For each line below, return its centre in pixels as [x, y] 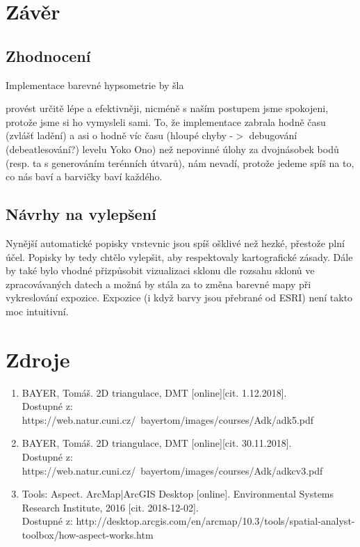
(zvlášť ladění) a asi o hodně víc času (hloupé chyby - [120, 135]
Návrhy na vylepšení [81, 214]
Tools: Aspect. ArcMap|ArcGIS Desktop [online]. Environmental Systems [178, 494]
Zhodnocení [48, 55]
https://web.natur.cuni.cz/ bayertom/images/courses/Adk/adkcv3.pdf [172, 470]
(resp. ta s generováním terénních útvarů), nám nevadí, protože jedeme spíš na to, [180, 162]
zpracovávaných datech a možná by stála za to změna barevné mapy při [158, 284]
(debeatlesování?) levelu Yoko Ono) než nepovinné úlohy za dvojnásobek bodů [172, 149]
